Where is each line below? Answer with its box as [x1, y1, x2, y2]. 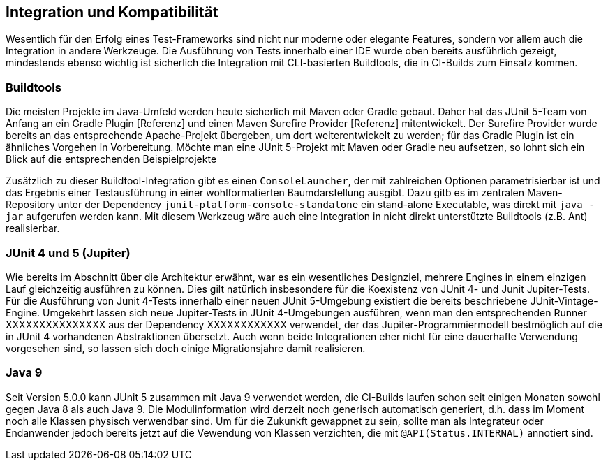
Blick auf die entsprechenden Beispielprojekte [6, 153, 217, 166]
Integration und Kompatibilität [6, 3, 218, 21]
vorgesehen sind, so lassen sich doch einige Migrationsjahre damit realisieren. [6, 342, 366, 354]
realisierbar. [6, 222, 60, 235]
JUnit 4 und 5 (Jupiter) [6, 245, 131, 260]
